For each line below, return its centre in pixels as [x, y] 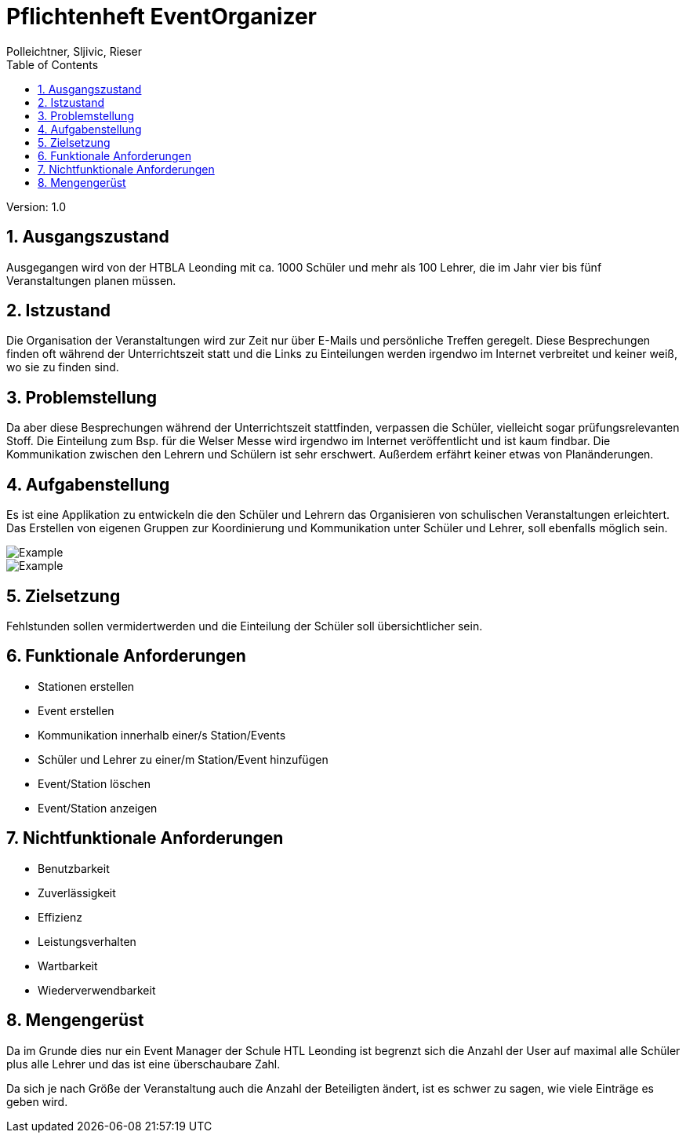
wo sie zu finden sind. [63, 367]
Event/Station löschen [94, 783]
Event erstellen [76, 710]
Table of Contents [53, 64]
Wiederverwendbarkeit [97, 990]
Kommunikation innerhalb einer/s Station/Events [162, 735]
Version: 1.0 [36, 206]
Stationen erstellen [86, 686]
